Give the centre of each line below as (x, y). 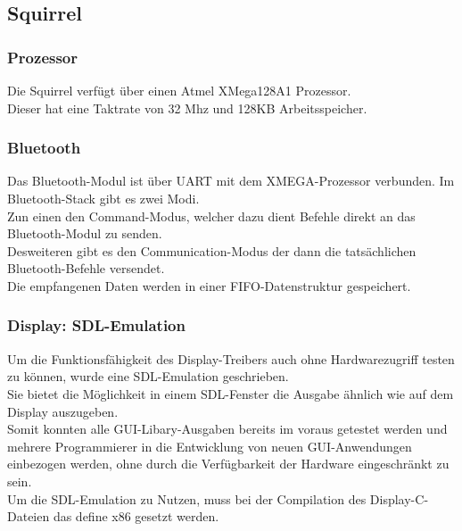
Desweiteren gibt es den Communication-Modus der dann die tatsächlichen (212, 250)
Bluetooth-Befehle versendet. (86, 268)
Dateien (29, 516)
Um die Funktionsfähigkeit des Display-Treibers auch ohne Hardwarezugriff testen (231, 358)
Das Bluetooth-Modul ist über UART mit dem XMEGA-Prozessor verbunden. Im (231, 181)
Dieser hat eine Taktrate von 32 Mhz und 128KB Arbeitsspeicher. (187, 108)
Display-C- (399, 498)
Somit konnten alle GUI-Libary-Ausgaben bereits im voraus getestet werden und (227, 429)
